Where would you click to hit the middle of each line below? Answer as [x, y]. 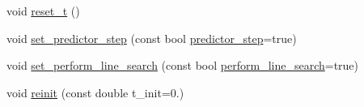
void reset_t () [43, 11]
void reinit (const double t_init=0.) [95, 92]
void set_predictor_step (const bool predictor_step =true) [152, 38]
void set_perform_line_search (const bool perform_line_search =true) [183, 65]
